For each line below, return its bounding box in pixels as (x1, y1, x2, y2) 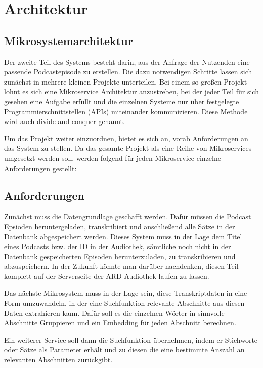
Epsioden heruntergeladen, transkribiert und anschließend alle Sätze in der (4, 221, 235, 231)
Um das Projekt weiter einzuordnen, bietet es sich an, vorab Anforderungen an (4, 133, 248, 143)
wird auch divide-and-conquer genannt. (4, 116, 125, 127)
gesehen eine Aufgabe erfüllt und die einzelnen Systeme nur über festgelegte (4, 96, 239, 106)
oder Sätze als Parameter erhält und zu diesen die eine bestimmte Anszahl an (4, 344, 245, 355)
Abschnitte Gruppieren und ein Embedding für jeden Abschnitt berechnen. (4, 317, 236, 328)
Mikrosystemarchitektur (4, 32, 133, 48)
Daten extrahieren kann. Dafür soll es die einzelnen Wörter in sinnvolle (4, 307, 225, 318)
